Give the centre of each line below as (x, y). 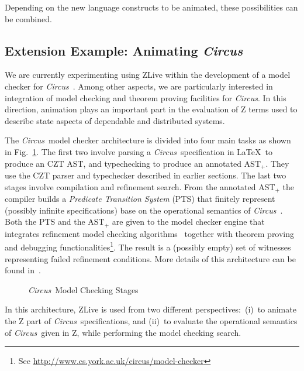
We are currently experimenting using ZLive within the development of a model (148, 75)
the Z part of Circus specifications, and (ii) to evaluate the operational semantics (151, 320)
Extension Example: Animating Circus (124, 50)
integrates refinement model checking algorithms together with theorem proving (150, 233)
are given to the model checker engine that (188, 221)
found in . (23, 270)
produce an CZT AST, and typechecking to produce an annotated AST (133, 163)
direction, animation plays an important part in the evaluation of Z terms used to (151, 109)
